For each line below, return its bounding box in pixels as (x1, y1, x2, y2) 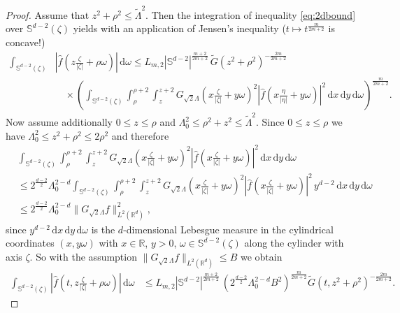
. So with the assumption (29, 249, 137, 263)
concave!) (6, 34, 45, 49)
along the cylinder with (244, 235, 344, 250)
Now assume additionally (6, 115, 113, 129)
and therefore (111, 128, 169, 143)
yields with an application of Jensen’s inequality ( (73, 21, 286, 36)
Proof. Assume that (6, 7, 90, 22)
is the (91, 221, 115, 236)
